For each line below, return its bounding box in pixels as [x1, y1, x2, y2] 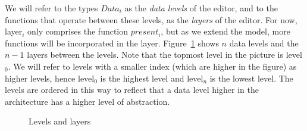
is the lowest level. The [209, 71, 293, 84]
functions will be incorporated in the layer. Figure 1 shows [5, 36, 219, 49]
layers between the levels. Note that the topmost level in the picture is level [27, 48, 302, 61]
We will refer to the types [5, 2, 98, 14]
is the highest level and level [100, 71, 203, 84]
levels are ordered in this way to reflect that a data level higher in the [5, 83, 259, 96]
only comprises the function [27, 25, 129, 38]
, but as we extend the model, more [161, 25, 290, 38]
